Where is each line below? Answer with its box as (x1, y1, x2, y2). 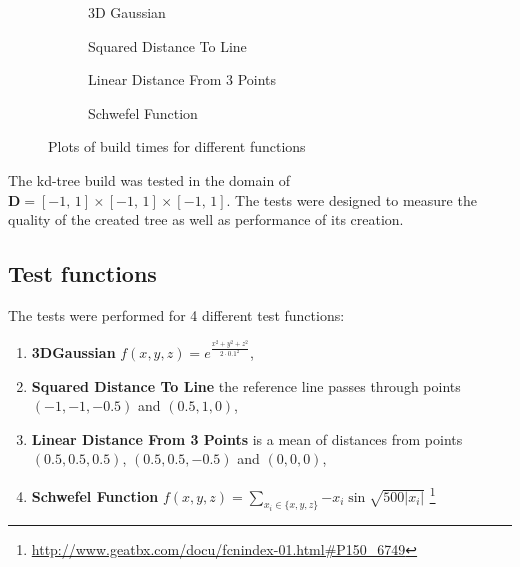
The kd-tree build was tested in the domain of (8, 169, 291, 190)
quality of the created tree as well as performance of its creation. (8, 209, 404, 230)
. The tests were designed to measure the (226, 189, 477, 210)
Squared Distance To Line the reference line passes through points (31, 375, 461, 396)
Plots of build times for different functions (48, 136, 306, 157)
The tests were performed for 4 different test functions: (8, 304, 345, 325)
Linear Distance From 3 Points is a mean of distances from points (31, 428, 463, 449)
